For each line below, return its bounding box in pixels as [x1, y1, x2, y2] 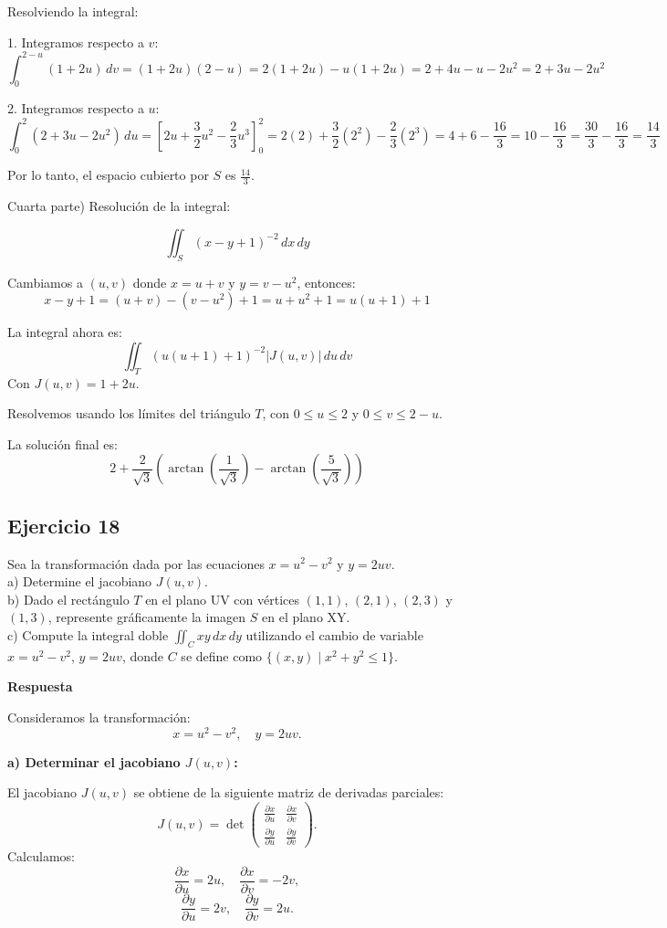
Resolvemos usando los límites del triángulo [7, 404, 251, 423]
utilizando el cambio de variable [245, 625, 423, 644]
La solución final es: [7, 434, 118, 453]
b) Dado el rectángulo [7, 589, 130, 608]
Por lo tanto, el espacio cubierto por [7, 165, 209, 185]
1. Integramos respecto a [7, 32, 144, 51]
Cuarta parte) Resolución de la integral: [7, 196, 231, 216]
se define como [181, 646, 263, 665]
